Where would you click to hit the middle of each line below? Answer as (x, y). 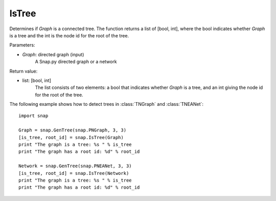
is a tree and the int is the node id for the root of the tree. (69, 35)
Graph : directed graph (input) (53, 54)
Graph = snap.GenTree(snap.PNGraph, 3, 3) (73, 130)
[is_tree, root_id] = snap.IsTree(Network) (74, 173)
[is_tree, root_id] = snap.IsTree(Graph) (71, 137)
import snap (33, 116)
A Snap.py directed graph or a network (76, 62)
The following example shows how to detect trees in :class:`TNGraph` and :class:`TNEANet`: (107, 104)
